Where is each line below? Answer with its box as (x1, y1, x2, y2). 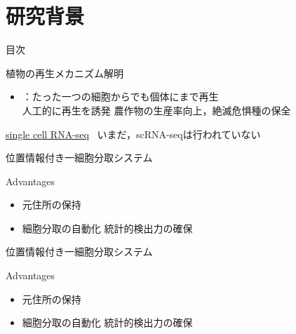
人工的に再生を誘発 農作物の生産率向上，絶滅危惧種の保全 (22, 102, 291, 117)
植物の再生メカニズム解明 (6, 65, 123, 80)
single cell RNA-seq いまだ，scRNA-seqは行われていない (6, 126, 261, 141)
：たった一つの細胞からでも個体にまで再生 (22, 89, 219, 104)
